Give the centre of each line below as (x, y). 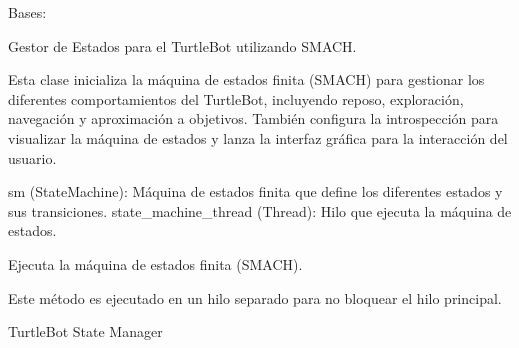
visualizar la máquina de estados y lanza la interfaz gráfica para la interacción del (258, 137)
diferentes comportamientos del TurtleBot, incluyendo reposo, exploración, (236, 98)
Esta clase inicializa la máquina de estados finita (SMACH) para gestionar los (246, 79)
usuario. (32, 157)
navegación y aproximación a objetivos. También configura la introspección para (253, 118)
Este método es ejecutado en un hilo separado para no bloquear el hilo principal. (255, 297)
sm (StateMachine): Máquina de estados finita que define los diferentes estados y (255, 191)
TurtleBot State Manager (85, 331)
